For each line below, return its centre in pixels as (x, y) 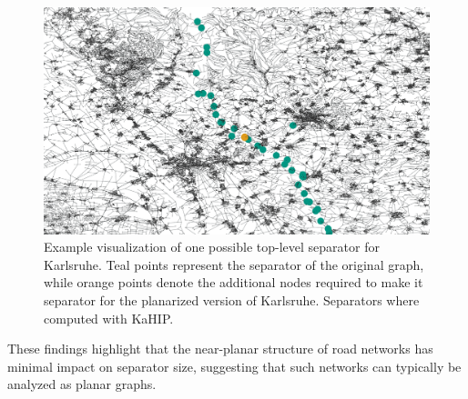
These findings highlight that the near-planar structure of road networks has (220, 349)
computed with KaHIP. (109, 318)
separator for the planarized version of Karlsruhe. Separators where (232, 300)
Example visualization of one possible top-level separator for (212, 247)
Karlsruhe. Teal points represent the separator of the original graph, (234, 264)
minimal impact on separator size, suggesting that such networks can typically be (234, 366)
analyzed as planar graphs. (82, 384)
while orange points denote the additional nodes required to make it (234, 282)
